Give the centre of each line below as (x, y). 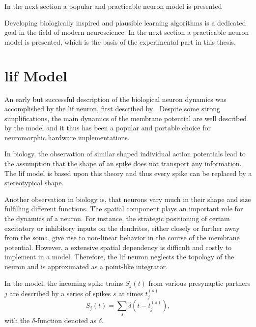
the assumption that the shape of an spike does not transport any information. (123, 163)
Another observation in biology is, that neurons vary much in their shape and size (128, 199)
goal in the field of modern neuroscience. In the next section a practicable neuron (127, 32)
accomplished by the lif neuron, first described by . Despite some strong (113, 109)
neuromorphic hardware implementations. (67, 137)
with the (17, 320)
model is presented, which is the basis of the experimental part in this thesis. (120, 41)
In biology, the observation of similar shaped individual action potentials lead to (125, 154)
